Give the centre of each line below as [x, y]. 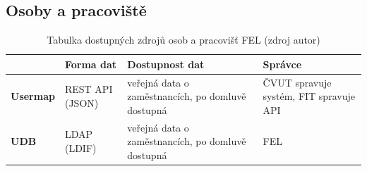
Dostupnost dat [166, 64]
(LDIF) [80, 148]
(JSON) [82, 103]
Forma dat [91, 64]
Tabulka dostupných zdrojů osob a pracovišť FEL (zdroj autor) [183, 40]
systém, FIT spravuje [309, 96]
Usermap [33, 96]
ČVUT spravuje [297, 82]
